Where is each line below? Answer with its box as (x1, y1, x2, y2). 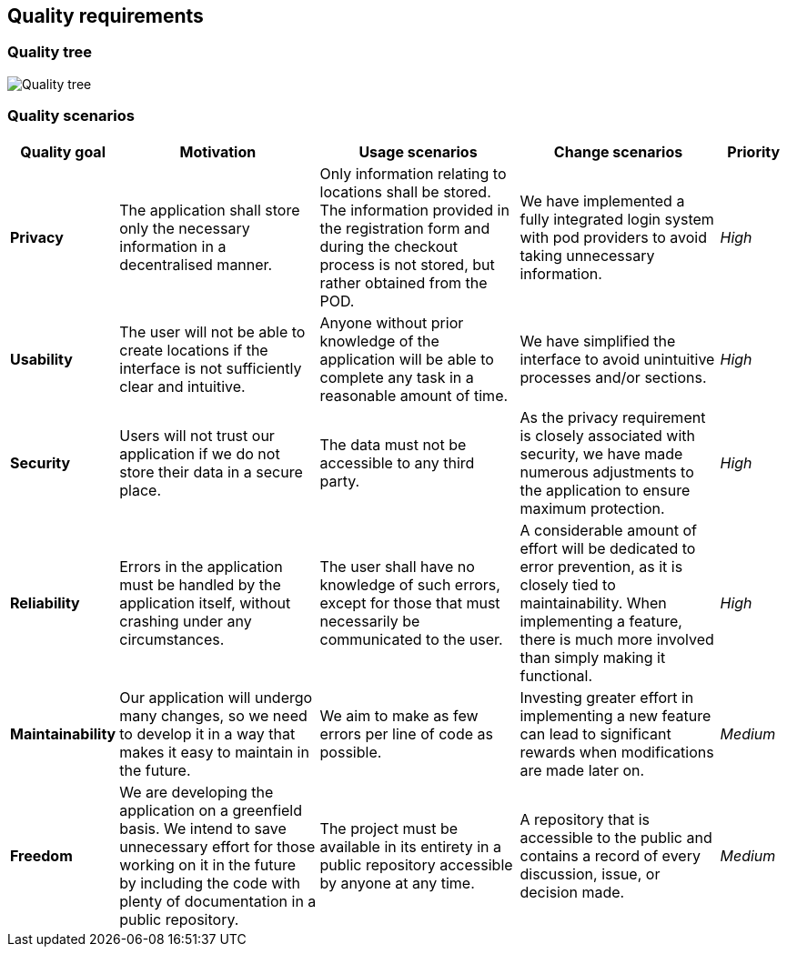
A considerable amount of (520, 520, 697, 539)
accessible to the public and (520, 828, 712, 847)
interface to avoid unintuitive (520, 349, 715, 368)
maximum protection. (520, 498, 665, 517)
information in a (119, 236, 227, 256)
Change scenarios (553, 142, 683, 161)
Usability (10, 349, 73, 368)
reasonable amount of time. (319, 386, 509, 405)
